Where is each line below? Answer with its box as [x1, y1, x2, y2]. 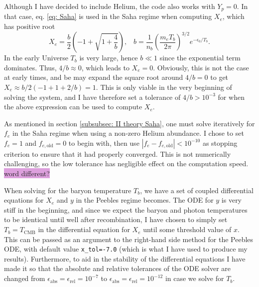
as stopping [202, 137, 238, 148]
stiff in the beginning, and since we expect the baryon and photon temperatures [4, 204, 248, 215]
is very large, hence [79, 52, 138, 63]
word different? [4, 168, 50, 179]
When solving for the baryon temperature [4, 185, 131, 195]
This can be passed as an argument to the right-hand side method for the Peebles [4, 234, 254, 244]
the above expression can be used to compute [4, 101, 142, 112]
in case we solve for [165, 273, 224, 284]
